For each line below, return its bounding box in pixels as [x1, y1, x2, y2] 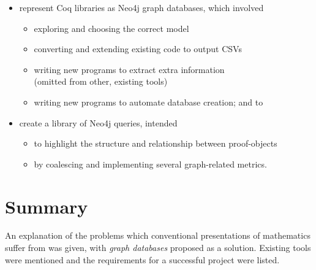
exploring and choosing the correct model [34, 21, 189, 34]
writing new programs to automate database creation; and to [34, 95, 263, 108]
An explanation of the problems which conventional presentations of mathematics [5, 229, 310, 242]
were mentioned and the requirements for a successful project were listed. [5, 253, 280, 266]
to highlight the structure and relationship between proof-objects [34, 137, 277, 150]
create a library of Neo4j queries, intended [19, 116, 178, 129]
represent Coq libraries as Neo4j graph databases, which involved [19, 1, 264, 13]
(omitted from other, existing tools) [34, 75, 168, 88]
